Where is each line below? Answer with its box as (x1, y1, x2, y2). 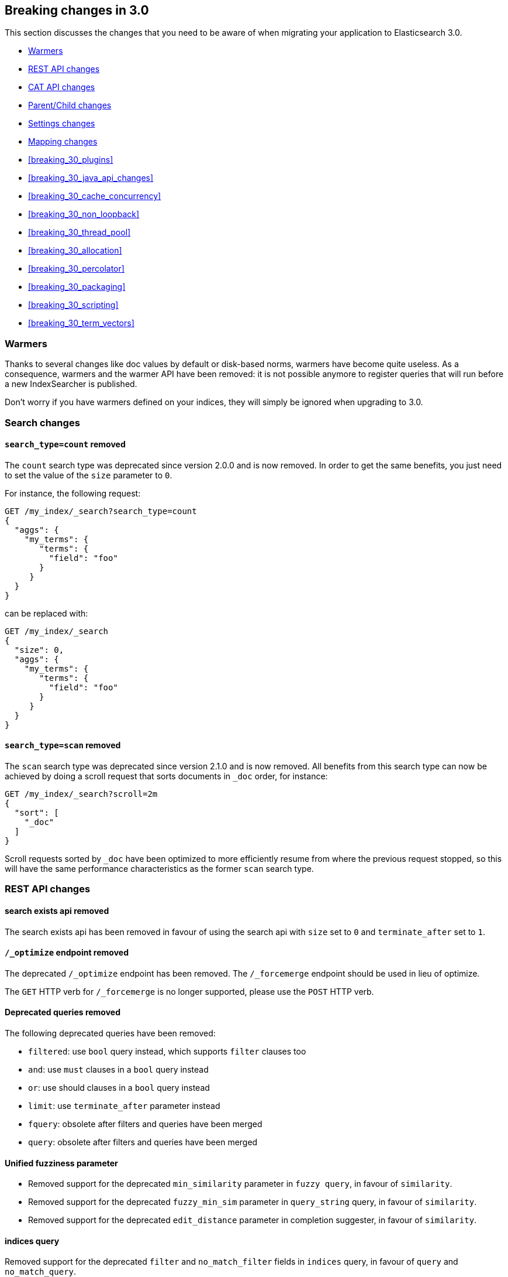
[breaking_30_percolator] (28, 263, 125, 274)
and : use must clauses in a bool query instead (28, 1064, 209, 1075)
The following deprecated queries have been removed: (5, 1028, 216, 1039)
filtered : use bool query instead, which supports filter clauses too (28, 1046, 306, 1057)
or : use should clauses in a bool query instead (28, 1083, 210, 1093)
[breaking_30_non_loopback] (28, 209, 140, 220)
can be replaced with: (5, 608, 88, 618)
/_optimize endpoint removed (5, 947, 129, 958)
